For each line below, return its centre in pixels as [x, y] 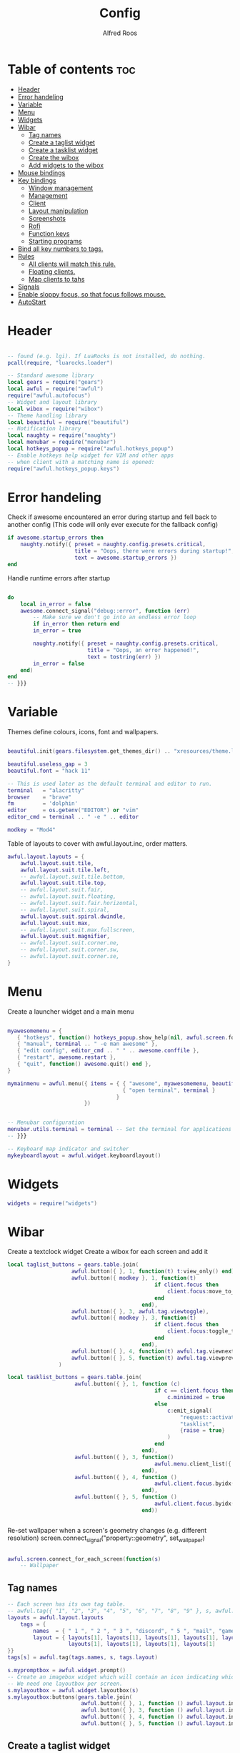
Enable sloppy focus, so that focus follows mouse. [92, 294]
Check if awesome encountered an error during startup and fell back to [112, 517]
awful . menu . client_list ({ [193, 1463]
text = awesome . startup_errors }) [126, 558]
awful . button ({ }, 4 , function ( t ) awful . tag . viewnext [153, 1351]
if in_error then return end [76, 624]
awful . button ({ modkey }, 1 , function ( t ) [134, 1278]
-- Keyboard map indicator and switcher [69, 1149]
